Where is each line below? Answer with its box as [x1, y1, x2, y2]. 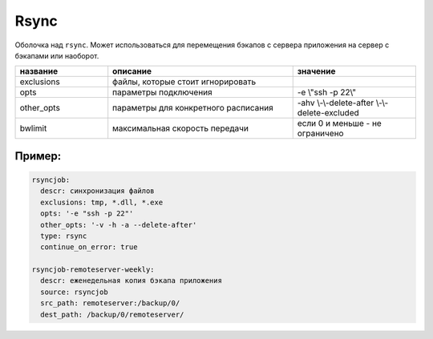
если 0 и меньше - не [297, 118, 382, 129]
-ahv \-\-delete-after [297, 97, 374, 108]
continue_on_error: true [40, 243, 138, 252]
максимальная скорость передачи [112, 123, 249, 134]
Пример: [14, 149, 62, 163]
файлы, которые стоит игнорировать [112, 76, 257, 87]
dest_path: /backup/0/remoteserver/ [40, 309, 184, 319]
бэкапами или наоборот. [14, 50, 99, 60]
